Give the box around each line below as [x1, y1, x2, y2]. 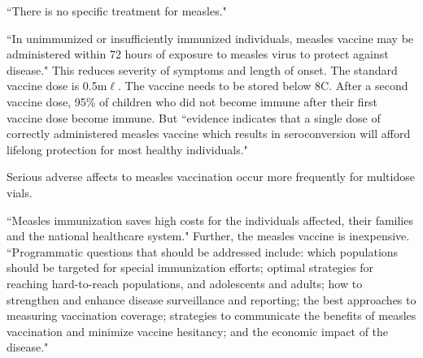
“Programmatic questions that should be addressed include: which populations [7, 243, 399, 260]
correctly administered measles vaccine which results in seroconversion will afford [7, 125, 411, 142]
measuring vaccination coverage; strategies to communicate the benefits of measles [7, 307, 416, 324]
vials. [7, 183, 33, 201]
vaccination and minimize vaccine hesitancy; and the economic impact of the [7, 322, 389, 339]
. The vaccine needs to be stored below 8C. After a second [118, 77, 408, 94]
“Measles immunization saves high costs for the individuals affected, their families [7, 211, 413, 228]
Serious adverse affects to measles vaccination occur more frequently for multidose [7, 168, 415, 185]
